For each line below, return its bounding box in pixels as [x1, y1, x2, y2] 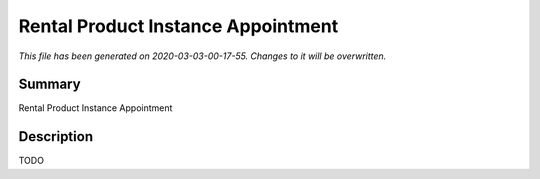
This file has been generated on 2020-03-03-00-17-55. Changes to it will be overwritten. [18, 50, 387, 62]
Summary [18, 76, 81, 93]
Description [18, 128, 94, 145]
